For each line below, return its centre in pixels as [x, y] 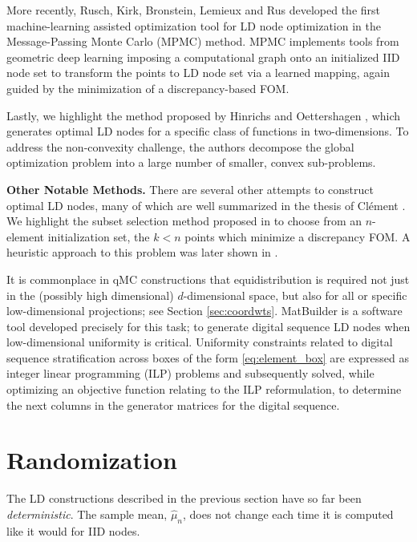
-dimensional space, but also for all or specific [295, 295]
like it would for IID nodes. [73, 530]
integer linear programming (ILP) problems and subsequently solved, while [190, 373]
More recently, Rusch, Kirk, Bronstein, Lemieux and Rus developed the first [194, 10]
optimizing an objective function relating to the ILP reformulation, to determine [204, 389]
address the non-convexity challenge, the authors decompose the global [180, 146]
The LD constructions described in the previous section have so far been [184, 498]
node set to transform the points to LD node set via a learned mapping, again [198, 73]
